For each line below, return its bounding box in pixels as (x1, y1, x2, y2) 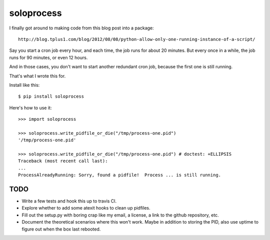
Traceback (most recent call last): (18, 158, 108, 164)
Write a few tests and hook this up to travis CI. (21, 198, 117, 204)
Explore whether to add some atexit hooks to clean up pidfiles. (21, 205, 150, 211)
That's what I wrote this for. (9, 73, 66, 79)
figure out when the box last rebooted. (21, 226, 101, 232)
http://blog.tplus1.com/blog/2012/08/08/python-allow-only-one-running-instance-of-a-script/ (18, 36, 255, 42)
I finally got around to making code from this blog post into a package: (9, 25, 154, 31)
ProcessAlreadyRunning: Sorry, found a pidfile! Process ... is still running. (18, 172, 221, 178)
